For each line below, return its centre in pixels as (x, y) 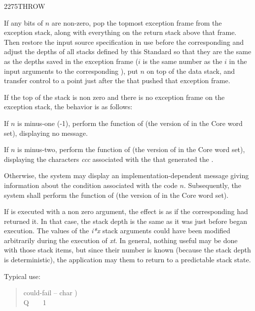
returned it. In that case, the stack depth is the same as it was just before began (126, 221)
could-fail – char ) (50, 293)
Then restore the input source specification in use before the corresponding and (124, 42)
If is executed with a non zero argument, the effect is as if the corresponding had (126, 211)
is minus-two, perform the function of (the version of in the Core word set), (131, 149)
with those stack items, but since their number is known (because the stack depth (127, 250)
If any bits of (24, 22)
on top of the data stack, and (191, 71)
